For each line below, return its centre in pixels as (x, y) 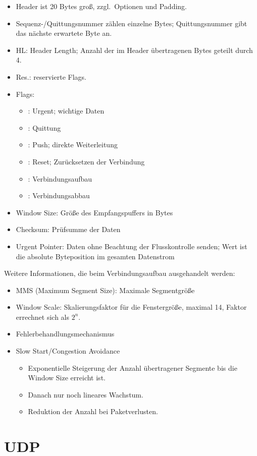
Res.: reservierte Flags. (51, 76)
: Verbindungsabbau (59, 195)
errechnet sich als (43, 317)
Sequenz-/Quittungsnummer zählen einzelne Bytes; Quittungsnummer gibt (132, 23)
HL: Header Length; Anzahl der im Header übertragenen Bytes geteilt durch (134, 50)
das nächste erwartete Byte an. (64, 33)
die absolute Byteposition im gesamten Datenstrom (95, 256)
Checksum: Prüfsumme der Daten (68, 229)
